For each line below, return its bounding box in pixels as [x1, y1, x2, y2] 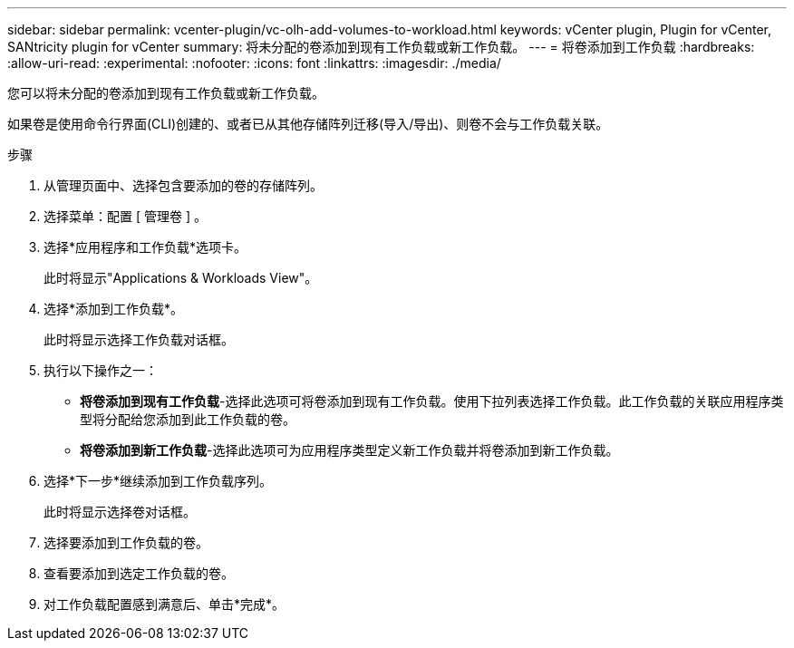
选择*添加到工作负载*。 [44, 301, 184, 316]
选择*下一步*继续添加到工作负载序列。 [44, 473, 273, 488]
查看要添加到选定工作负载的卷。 [44, 566, 234, 581]
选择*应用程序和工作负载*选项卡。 [44, 239, 247, 255]
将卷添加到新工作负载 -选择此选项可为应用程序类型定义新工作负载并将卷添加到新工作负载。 [80, 442, 619, 458]
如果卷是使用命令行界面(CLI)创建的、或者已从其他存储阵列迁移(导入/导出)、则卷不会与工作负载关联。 [7, 116, 609, 131]
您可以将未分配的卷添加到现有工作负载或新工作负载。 [7, 85, 324, 101]
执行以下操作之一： [44, 363, 158, 378]
